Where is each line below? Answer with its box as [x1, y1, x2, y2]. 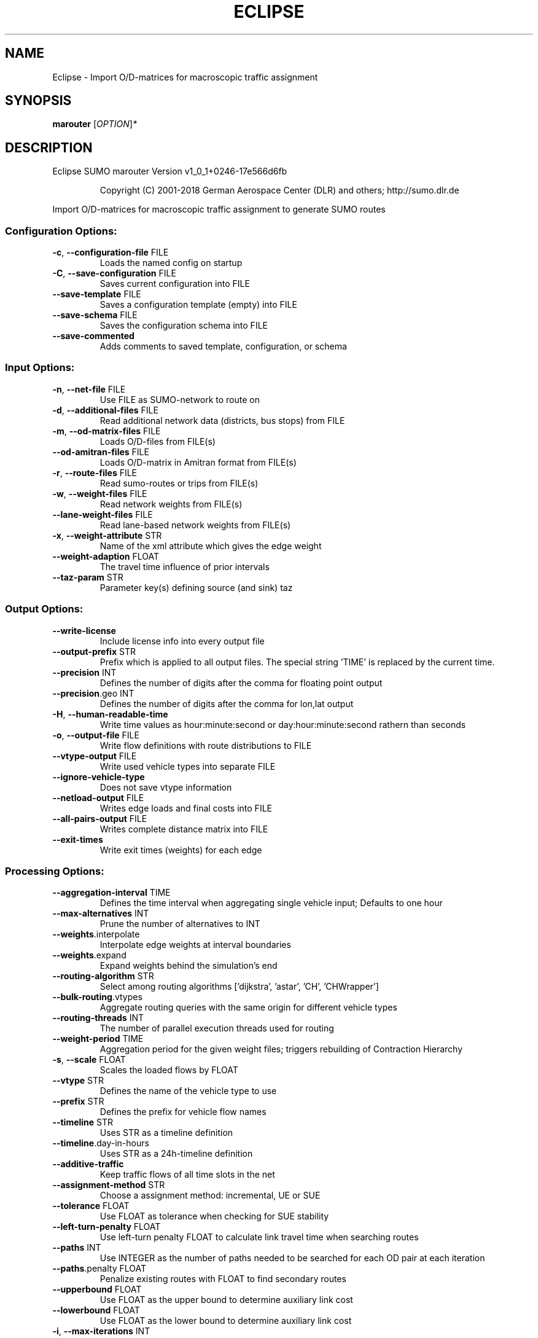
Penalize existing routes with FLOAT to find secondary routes [99, 1273, 346, 1285]
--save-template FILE [52, 289, 141, 300]
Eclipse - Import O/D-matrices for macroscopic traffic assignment [52, 71, 318, 82]
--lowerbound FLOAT [52, 1305, 140, 1316]
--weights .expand [52, 950, 127, 961]
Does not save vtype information [99, 781, 232, 792]
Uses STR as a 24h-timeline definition [99, 1148, 253, 1159]
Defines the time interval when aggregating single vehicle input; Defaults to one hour [99, 898, 443, 909]
